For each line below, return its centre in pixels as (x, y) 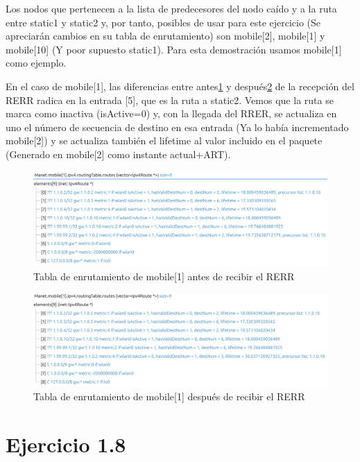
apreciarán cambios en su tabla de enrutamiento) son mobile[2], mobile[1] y (165, 36)
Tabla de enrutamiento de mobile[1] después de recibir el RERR (169, 396)
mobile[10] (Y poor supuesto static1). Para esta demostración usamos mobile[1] (174, 49)
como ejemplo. (36, 63)
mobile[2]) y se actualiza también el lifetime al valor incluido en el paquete (164, 140)
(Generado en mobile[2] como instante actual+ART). (118, 154)
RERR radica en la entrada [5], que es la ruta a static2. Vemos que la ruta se (170, 100)
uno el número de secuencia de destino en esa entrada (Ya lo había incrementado (177, 127)
